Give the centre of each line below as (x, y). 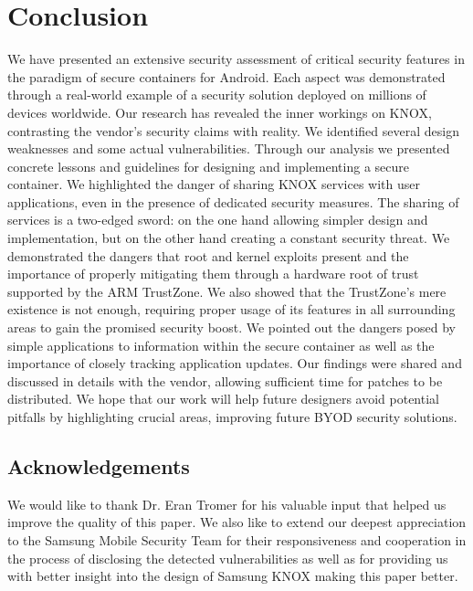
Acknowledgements (99, 465)
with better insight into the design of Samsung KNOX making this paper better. (233, 576)
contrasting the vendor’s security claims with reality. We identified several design (233, 130)
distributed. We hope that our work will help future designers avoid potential (223, 399)
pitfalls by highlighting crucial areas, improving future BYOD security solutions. (232, 417)
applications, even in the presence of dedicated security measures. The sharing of (233, 201)
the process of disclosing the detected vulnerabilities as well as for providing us (228, 558)
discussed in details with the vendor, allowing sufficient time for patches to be (225, 380)
